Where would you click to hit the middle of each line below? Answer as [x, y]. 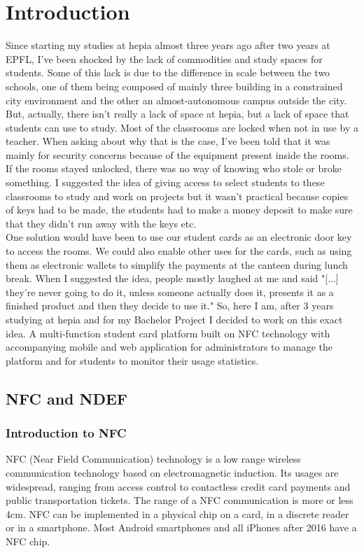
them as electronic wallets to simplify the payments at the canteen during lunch [177, 264]
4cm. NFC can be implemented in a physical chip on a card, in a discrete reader [177, 513]
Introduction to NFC [66, 433]
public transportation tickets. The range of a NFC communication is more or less [180, 500]
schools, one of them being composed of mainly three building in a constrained [174, 86]
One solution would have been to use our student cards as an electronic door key [179, 237]
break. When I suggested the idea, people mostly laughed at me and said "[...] [172, 278]
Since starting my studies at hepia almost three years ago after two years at [168, 45]
